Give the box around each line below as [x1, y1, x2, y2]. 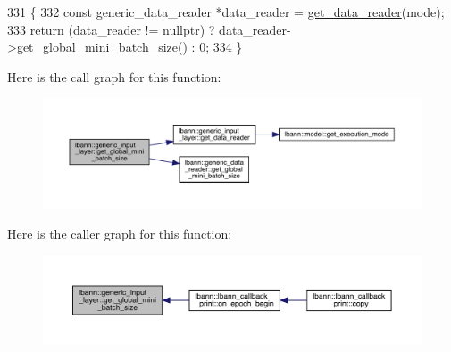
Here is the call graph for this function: [7, 67, 221, 86]
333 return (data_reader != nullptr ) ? [7, 20, 215, 38]
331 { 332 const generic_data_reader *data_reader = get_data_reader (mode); [7, 3, 445, 20]
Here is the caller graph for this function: [7, 225, 232, 243]
